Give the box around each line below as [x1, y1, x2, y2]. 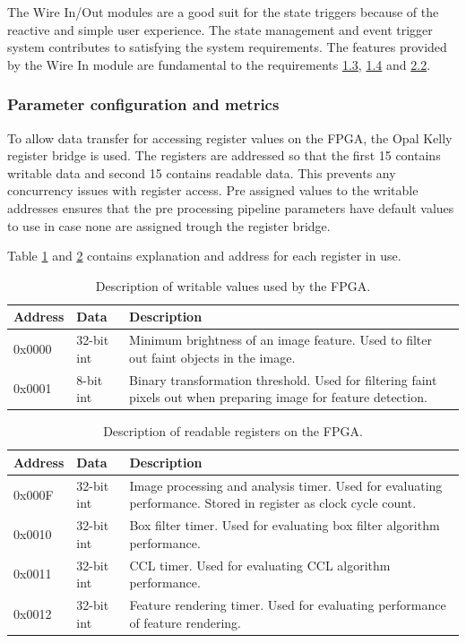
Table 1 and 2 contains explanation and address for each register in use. [7, 246, 401, 265]
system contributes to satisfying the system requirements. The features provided [7, 38, 447, 56]
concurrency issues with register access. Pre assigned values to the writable [7, 181, 419, 200]
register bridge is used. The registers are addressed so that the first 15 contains [7, 146, 441, 165]
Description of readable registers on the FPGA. [103, 422, 363, 441]
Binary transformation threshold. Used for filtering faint [129, 370, 437, 389]
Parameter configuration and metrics [7, 93, 280, 116]
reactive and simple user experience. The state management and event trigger [7, 20, 433, 39]
